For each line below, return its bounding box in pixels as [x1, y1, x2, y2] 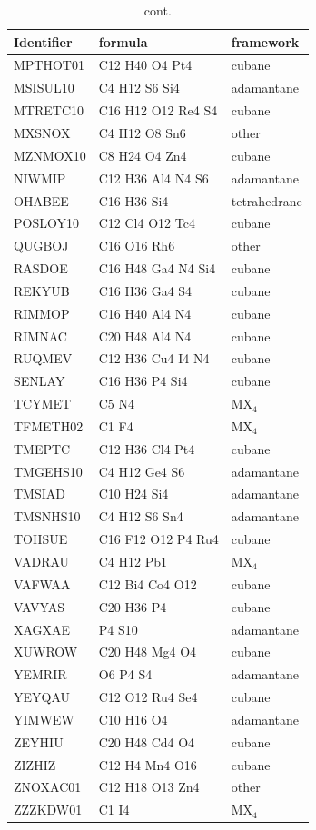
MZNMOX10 [14, 145, 86, 164]
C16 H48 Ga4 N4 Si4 [98, 259, 216, 278]
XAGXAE [14, 619, 71, 638]
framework [231, 32, 300, 51]
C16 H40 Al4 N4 [98, 303, 192, 322]
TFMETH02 [14, 416, 84, 435]
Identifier [14, 32, 73, 51]
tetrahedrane [231, 191, 302, 210]
